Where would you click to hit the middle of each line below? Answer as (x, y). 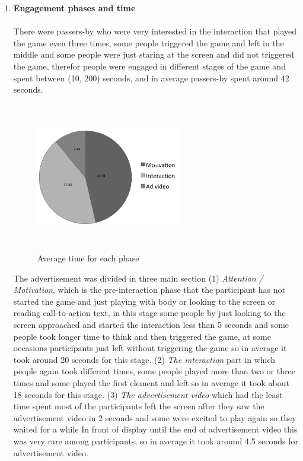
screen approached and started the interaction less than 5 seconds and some (151, 324)
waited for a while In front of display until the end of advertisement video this (155, 429)
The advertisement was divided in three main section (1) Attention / (138, 278)
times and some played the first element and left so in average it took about (151, 382)
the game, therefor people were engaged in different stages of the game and (149, 66)
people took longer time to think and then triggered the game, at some (142, 336)
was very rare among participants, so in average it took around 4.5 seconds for (156, 441)
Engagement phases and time (74, 8)
